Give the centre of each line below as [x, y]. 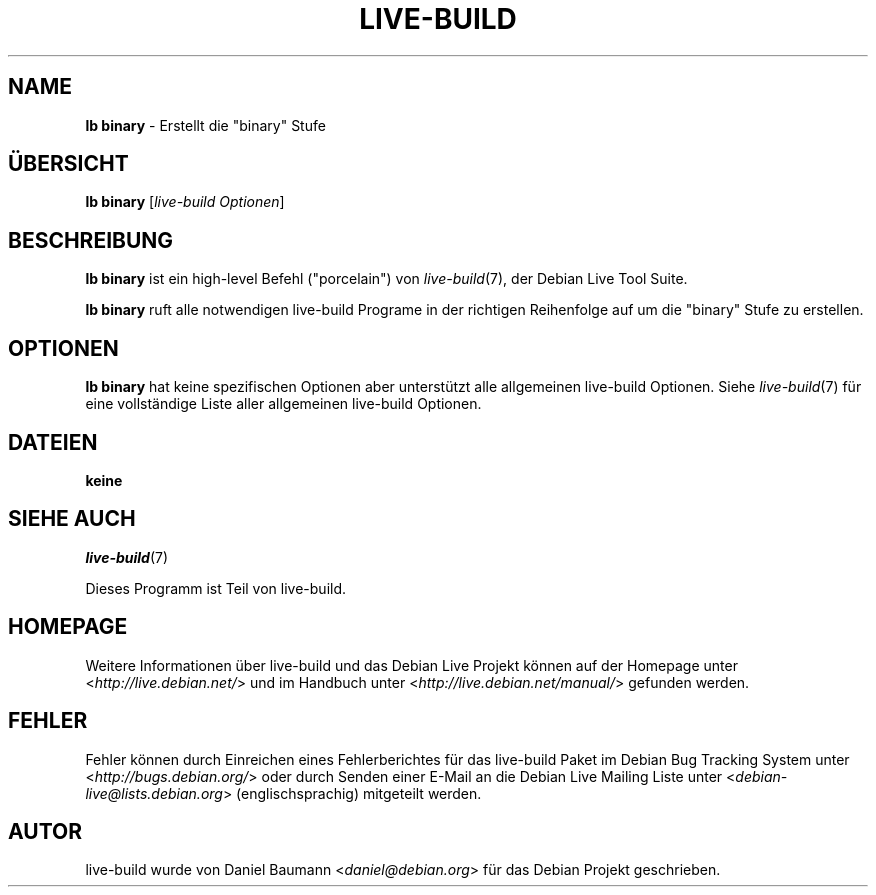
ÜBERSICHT [68, 164]
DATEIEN [53, 442]
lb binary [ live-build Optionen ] [185, 202]
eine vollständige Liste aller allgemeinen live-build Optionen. [283, 404]
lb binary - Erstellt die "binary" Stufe [205, 125]
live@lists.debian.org [154, 793]
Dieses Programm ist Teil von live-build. [216, 588]
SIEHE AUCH [72, 519]
